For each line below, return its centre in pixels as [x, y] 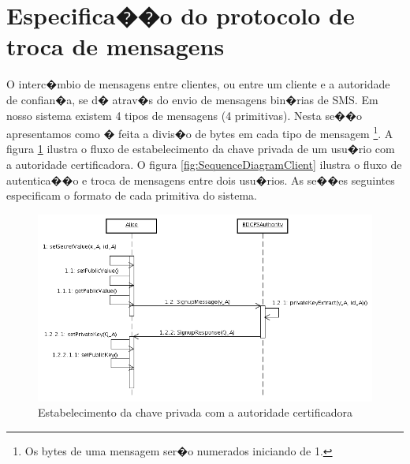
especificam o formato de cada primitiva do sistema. [132, 195]
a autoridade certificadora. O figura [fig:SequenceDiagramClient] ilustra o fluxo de [204, 164]
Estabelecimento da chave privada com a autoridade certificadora [196, 412]
